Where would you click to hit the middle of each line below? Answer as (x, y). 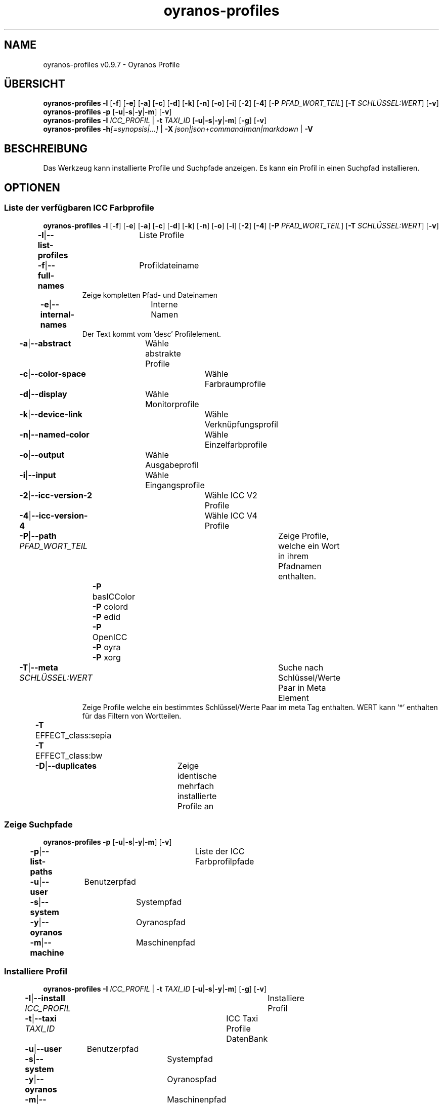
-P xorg (106, 657)
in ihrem (293, 556)
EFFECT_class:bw (69, 755)
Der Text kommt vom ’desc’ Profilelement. (151, 334)
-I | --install (45, 998)
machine (47, 953)
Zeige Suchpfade (38, 824)
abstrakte (163, 353)
